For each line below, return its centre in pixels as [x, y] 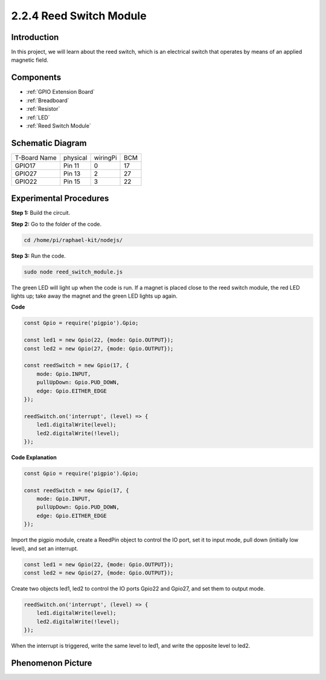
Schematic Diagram [49, 143]
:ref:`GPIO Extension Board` [61, 92]
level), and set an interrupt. [45, 548]
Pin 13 [72, 174]
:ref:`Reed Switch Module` [59, 126]
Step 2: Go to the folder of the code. [56, 224]
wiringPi [105, 157]
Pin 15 [72, 181]
